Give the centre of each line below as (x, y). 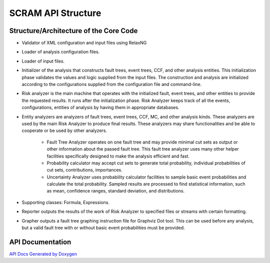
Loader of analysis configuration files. (61, 52)
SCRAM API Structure (55, 13)
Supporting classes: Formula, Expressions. (66, 202)
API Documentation (40, 242)
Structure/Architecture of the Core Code (73, 31)
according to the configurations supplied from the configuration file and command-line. (112, 84)
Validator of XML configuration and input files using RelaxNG (84, 43)
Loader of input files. (43, 61)
